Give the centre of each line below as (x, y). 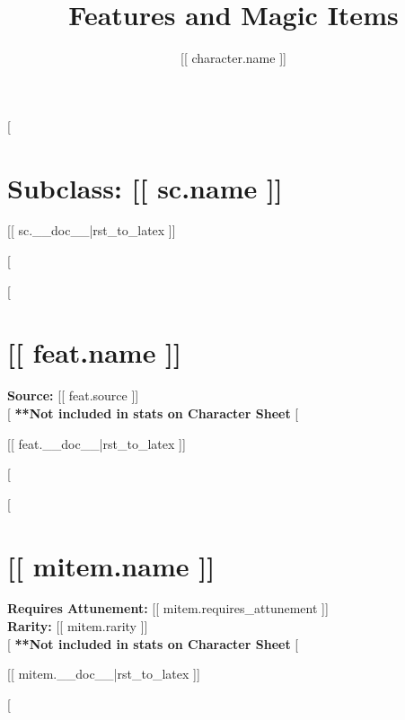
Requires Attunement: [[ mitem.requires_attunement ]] (168, 608)
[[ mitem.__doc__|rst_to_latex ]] (104, 674)
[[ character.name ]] (233, 58)
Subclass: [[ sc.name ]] (145, 187)
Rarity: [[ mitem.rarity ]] (78, 626)
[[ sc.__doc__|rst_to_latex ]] (92, 230)
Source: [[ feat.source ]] (73, 395)
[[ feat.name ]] (94, 352)
